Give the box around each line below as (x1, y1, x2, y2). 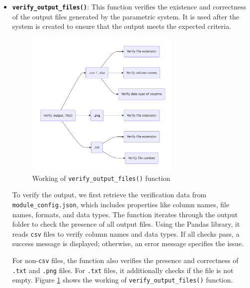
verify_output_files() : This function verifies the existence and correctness (12, 1, 247, 11)
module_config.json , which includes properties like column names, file (12, 199, 230, 209)
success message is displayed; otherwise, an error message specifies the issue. (12, 238, 244, 249)
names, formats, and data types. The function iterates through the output (12, 209, 238, 219)
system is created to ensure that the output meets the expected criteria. (12, 21, 232, 31)
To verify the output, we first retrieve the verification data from (12, 189, 207, 200)
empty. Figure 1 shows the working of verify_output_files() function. (12, 275, 233, 285)
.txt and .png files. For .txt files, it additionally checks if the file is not (12, 265, 234, 275)
